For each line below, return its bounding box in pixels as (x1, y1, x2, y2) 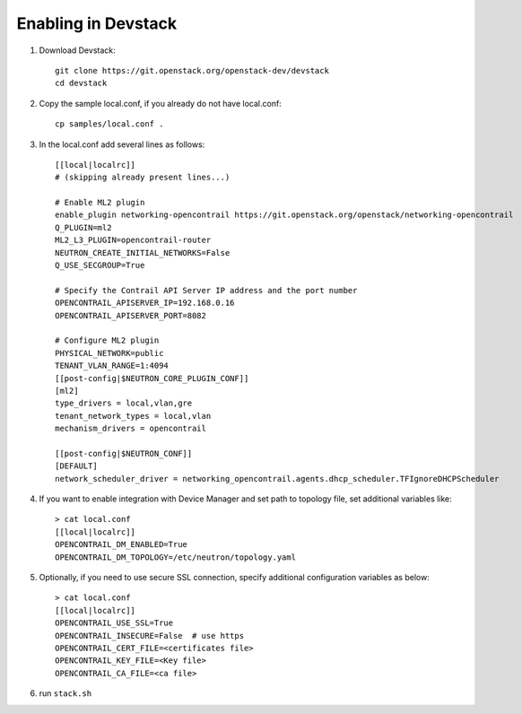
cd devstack (55, 78, 108, 89)
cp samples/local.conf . (55, 119, 164, 129)
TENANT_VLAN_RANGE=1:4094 (55, 361, 170, 371)
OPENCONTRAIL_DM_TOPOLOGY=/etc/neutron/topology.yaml (55, 552, 296, 562)
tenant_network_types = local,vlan (55, 411, 212, 421)
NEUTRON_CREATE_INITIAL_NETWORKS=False (55, 248, 231, 257)
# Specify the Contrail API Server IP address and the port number (55, 285, 358, 295)
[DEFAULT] (55, 461, 98, 471)
